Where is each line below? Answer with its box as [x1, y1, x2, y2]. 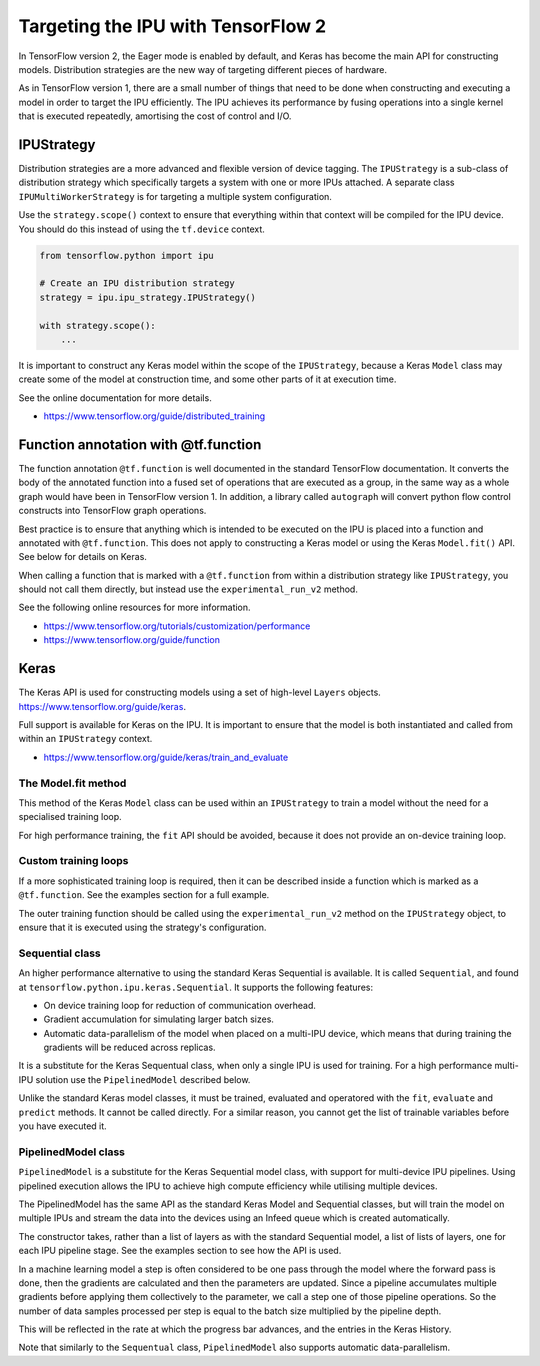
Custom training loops [18, 854, 129, 868]
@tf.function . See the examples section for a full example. [18, 889, 270, 901]
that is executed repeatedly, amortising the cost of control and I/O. [18, 110, 292, 122]
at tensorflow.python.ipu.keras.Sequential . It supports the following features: [18, 981, 374, 993]
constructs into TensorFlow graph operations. [18, 505, 207, 517]
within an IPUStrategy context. [18, 733, 153, 745]
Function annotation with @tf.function [18, 436, 262, 453]
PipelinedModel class [18, 1145, 125, 1159]
